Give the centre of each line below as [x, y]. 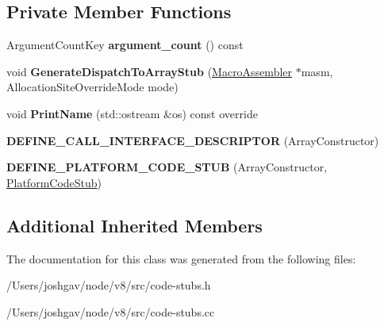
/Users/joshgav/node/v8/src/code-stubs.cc [111, 311]
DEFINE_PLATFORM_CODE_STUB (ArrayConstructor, [167, 167]
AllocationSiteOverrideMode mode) [92, 87]
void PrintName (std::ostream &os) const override [132, 113]
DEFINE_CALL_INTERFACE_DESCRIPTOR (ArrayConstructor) [193, 140]
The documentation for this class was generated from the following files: [181, 258]
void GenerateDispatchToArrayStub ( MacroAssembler [150, 71]
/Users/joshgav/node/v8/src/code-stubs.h [109, 285]
